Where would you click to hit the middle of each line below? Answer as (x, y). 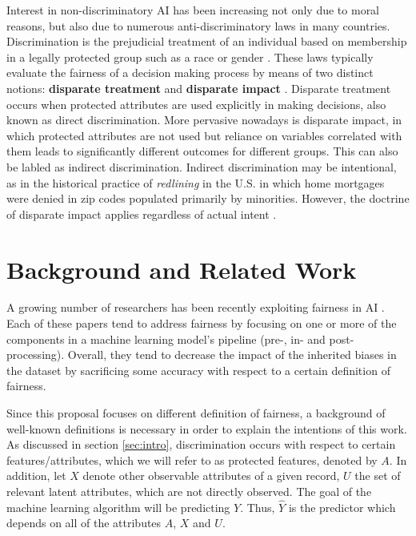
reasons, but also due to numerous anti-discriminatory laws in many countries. (198, 25)
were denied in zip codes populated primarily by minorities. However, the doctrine (208, 198)
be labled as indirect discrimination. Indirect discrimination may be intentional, (202, 166)
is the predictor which (342, 507)
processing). (36, 355)
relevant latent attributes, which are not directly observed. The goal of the (189, 491)
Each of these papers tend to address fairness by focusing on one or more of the (202, 323)
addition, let (36, 476)
